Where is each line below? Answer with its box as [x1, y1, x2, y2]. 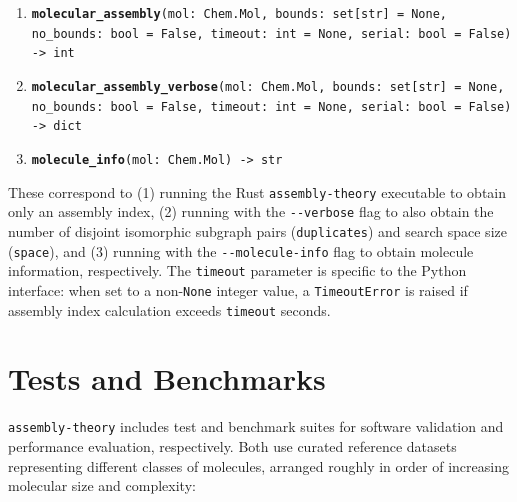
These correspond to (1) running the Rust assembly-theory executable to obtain [8, 181, 506, 202]
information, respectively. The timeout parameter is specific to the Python [8, 260, 467, 281]
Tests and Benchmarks [8, 358, 326, 399]
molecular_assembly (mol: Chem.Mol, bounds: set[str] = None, [31, 7, 448, 21]
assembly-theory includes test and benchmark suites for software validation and [8, 416, 504, 437]
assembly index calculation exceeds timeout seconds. [8, 299, 331, 320]
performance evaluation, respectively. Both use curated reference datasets [8, 435, 457, 456]
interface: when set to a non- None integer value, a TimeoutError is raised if [8, 279, 468, 300]
